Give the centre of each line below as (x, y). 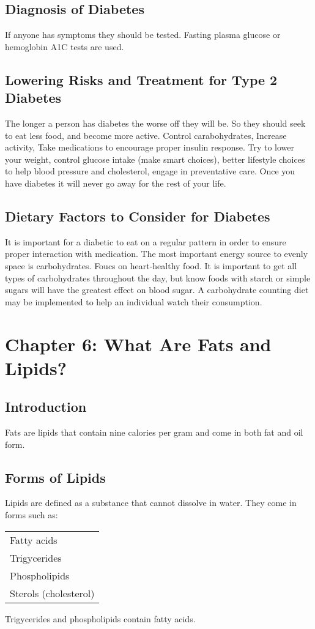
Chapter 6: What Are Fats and (138, 344)
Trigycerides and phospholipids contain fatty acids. (100, 618)
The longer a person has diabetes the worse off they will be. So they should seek (155, 123)
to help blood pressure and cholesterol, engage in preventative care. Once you (150, 171)
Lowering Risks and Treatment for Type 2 (141, 79)
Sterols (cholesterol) (52, 593)
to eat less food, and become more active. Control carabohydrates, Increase (146, 135)
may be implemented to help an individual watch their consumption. (134, 301)
